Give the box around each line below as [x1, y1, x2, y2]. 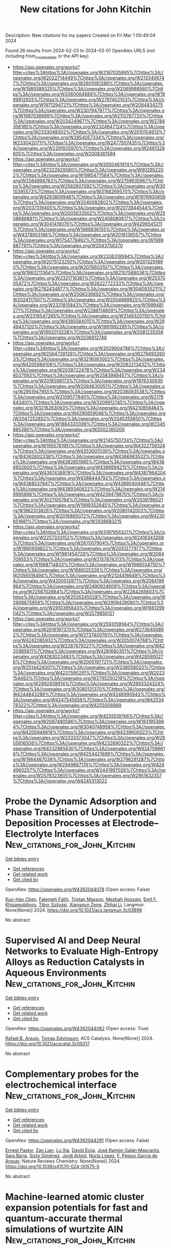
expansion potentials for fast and [5, 1202, 148, 1213]
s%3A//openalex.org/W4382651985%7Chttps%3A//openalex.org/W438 [12, 459, 165, 465]
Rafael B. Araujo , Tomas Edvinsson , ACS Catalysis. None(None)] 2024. [5, 1035, 154, 1041]
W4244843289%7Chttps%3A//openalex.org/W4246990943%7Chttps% [12, 691, 166, 697]
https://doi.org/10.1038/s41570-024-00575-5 [5, 1163, 100, 1169]
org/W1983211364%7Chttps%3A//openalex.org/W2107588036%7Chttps [12, 269, 166, 275]
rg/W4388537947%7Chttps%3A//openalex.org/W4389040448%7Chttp [12, 480, 164, 487]
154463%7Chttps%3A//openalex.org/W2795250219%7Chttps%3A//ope [12, 675, 165, 681]
